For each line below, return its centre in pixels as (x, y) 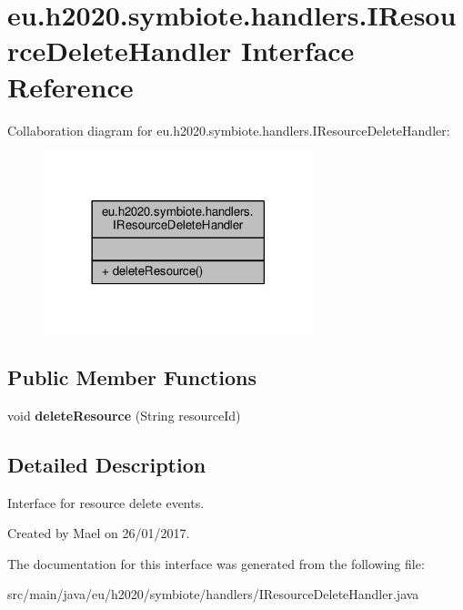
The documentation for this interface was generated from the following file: (216, 563)
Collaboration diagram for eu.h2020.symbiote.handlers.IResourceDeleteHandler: (229, 130)
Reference (70, 86)
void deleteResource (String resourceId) (124, 415)
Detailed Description (107, 464)
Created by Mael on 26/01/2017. (99, 533)
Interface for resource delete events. (106, 502)
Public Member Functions (132, 376)
